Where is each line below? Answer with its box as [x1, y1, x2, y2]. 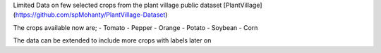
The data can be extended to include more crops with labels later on [13, 36, 212, 45]
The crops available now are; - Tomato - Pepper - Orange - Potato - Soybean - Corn [13, 23, 258, 31]
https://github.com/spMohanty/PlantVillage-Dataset [15, 10, 166, 19]
